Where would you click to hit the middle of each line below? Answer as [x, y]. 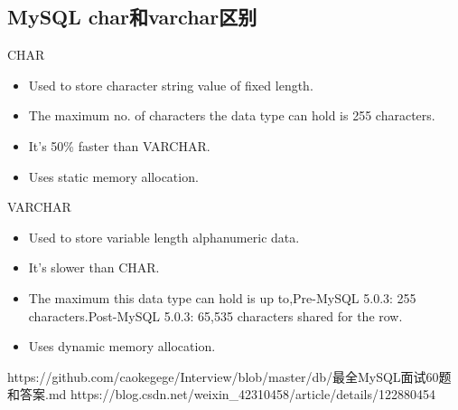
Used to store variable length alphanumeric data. [164, 237]
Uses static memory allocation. [113, 176]
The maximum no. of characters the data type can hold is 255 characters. [232, 115]
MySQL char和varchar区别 [132, 17]
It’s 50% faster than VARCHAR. [119, 145]
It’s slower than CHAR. [94, 267]
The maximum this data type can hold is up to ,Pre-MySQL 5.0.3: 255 [222, 297]
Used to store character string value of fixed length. [171, 85]
